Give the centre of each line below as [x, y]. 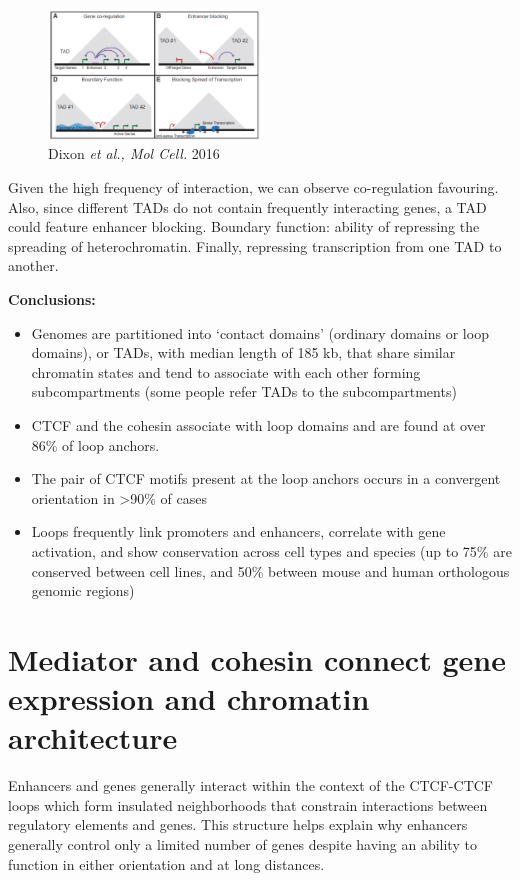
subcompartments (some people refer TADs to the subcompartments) [244, 391]
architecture [93, 737]
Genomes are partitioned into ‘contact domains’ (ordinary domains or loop [260, 332]
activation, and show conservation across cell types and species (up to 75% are [271, 550]
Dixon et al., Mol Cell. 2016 [134, 153]
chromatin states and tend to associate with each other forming [226, 371]
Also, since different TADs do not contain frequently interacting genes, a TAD [247, 206]
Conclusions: [52, 299]
